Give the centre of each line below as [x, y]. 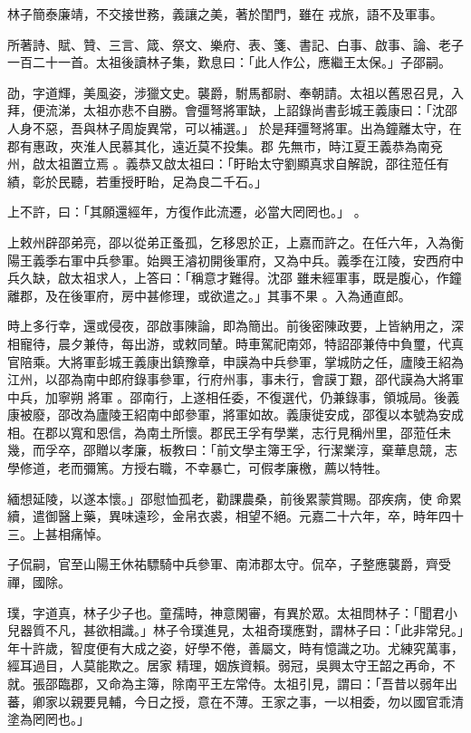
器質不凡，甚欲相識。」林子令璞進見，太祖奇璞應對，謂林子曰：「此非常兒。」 [241, 630]
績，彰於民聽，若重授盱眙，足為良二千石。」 [137, 181]
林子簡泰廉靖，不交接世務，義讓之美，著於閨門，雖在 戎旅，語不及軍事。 [225, 14]
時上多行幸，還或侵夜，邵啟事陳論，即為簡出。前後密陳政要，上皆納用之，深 [235, 326]
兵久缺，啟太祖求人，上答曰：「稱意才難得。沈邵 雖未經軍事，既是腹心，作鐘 [235, 278]
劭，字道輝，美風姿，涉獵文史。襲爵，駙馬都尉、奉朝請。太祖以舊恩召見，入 [235, 92]
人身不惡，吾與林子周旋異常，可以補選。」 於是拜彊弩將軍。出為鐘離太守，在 [235, 127]
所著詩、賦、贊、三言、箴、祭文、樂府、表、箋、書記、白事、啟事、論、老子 [235, 44]
